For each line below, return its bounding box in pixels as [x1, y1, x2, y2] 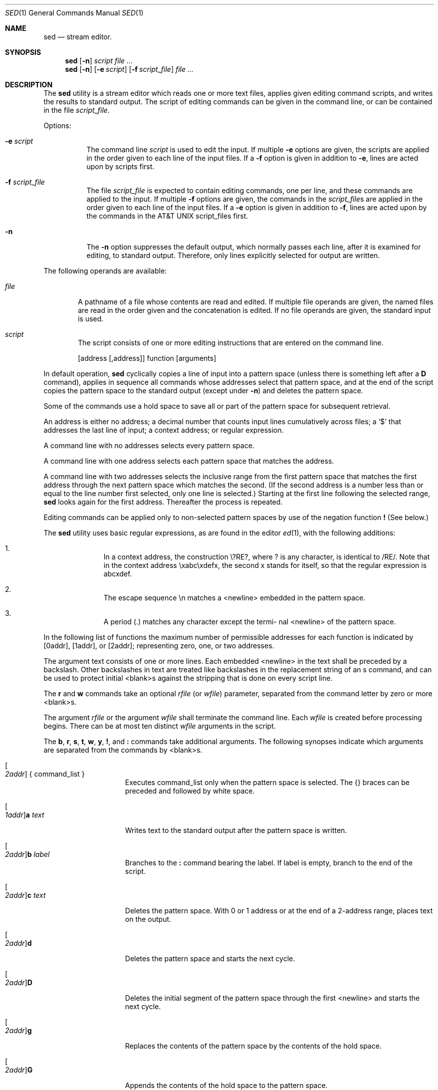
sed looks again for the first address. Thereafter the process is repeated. [43, 498, 283, 506]
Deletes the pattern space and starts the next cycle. [125, 954, 295, 963]
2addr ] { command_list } [5, 770, 85, 778]
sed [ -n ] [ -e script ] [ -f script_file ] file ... [65, 65, 194, 73]
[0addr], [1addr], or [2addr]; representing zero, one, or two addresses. [43, 641, 274, 650]
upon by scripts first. [86, 162, 155, 171]
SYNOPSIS [5, 48, 41, 56]
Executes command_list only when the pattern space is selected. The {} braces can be [125, 778, 410, 787]
